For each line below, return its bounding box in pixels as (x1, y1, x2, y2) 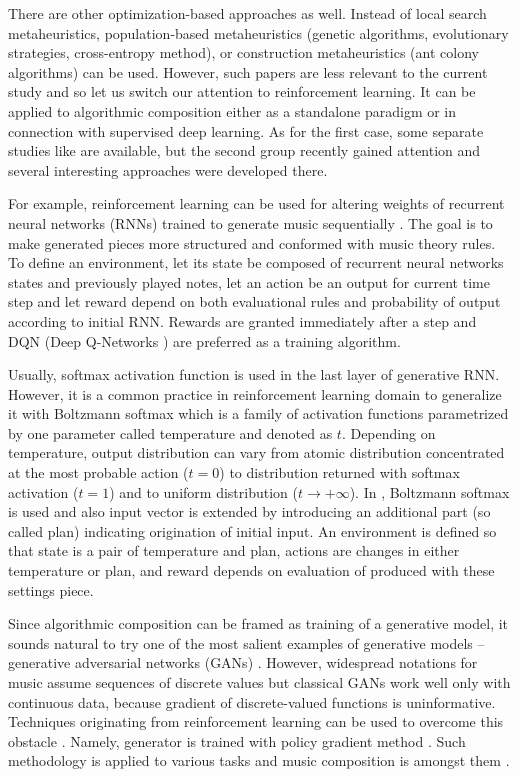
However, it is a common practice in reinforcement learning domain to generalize (8, 383, 502, 404)
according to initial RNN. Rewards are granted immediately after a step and (8, 310, 477, 331)
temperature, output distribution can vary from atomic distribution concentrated (8, 442, 505, 463)
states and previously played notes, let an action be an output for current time (8, 271, 490, 292)
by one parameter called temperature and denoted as (8, 422, 333, 443)
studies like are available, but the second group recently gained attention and (8, 140, 481, 161)
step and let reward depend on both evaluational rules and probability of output (8, 291, 501, 312)
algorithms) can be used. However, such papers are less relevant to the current (8, 61, 488, 82)
